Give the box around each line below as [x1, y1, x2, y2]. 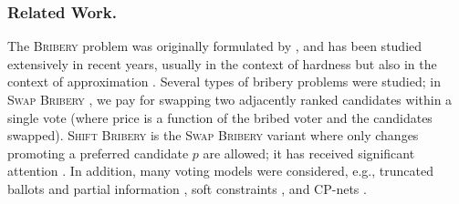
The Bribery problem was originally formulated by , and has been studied [7, 36, 422, 56]
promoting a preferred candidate [7, 143, 189, 162]
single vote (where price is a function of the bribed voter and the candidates [7, 107, 433, 127]
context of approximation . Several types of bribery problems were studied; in [7, 72, 441, 91]
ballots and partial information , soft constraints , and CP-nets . [7, 178, 367, 198]
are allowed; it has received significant [203, 143, 415, 162]
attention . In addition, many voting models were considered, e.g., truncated [7, 161, 433, 180]
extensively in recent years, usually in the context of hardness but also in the [7, 54, 437, 73]
